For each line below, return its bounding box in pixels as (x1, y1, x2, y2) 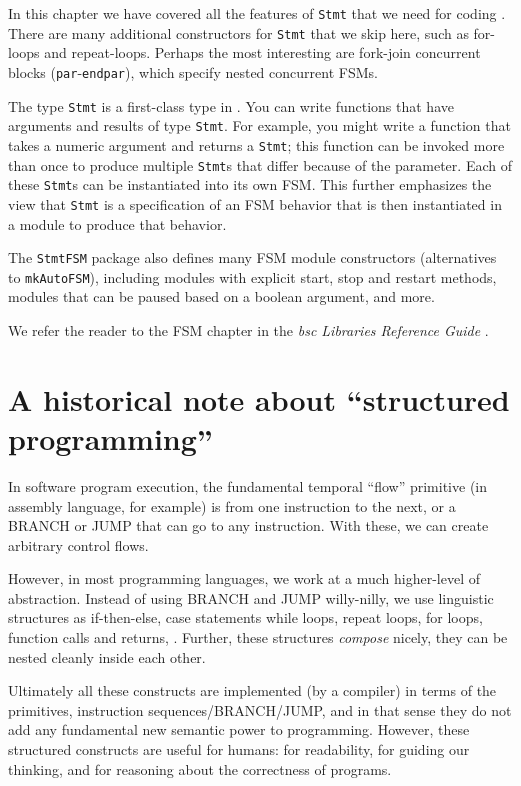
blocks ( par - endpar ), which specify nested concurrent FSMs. (8, 61, 378, 82)
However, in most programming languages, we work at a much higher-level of (8, 568, 481, 589)
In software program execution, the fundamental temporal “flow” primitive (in (8, 475, 488, 496)
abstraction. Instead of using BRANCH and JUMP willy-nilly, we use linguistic (8, 587, 494, 608)
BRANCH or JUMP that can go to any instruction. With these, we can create (8, 515, 489, 536)
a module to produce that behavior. (8, 213, 227, 234)
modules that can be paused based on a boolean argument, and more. (8, 286, 435, 307)
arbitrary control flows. (8, 534, 149, 555)
